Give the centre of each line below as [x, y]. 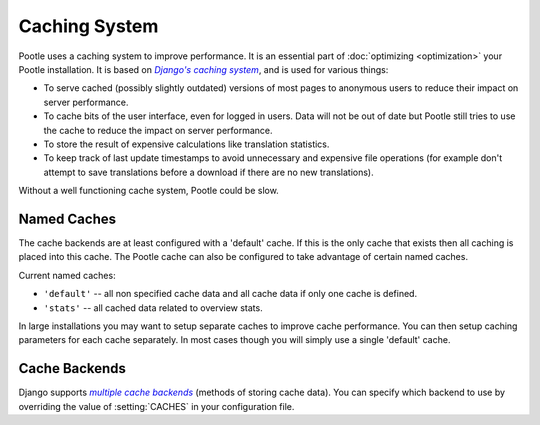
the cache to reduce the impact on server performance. [158, 130]
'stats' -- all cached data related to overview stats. [153, 307]
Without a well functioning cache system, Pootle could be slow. [148, 191]
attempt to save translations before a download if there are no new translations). [208, 172]
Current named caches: [67, 275]
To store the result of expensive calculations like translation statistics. [186, 144]
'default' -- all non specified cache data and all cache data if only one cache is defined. [230, 294]
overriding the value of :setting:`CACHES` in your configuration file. [156, 406]
